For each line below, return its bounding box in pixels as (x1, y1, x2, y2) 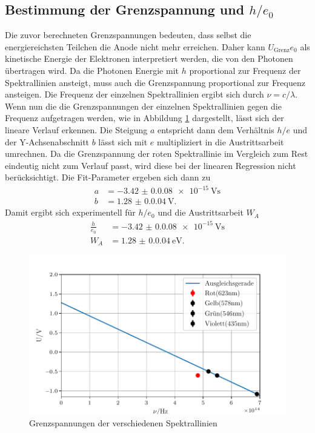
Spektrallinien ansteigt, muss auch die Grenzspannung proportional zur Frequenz (5, 76, 305, 88)
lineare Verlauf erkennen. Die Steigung (5, 123, 148, 136)
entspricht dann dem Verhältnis (157, 123, 274, 136)
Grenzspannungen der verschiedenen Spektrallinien (29, 416, 217, 429)
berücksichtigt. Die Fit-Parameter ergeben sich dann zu (5, 171, 211, 183)
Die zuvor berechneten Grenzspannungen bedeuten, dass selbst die (5, 28, 251, 41)
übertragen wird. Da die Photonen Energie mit (5, 64, 179, 76)
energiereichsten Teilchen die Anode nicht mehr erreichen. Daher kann (5, 40, 265, 53)
